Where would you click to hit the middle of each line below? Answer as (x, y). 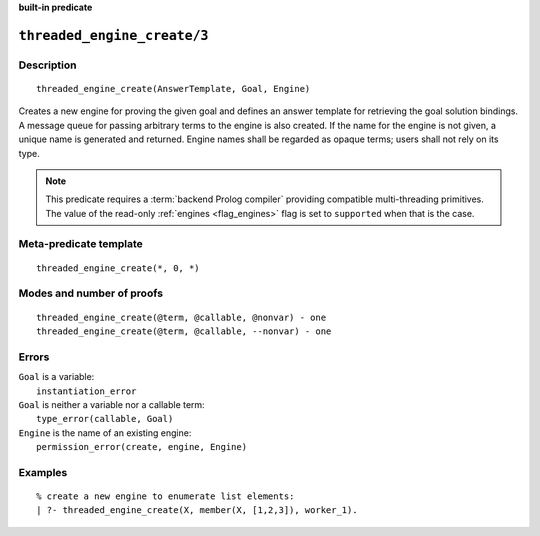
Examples (43, 472)
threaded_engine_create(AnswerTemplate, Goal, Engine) (173, 88)
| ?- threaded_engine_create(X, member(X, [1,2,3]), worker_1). (197, 510)
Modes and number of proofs (91, 293)
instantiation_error (86, 391)
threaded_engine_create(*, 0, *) (118, 268)
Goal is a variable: (56, 377)
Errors (34, 357)
